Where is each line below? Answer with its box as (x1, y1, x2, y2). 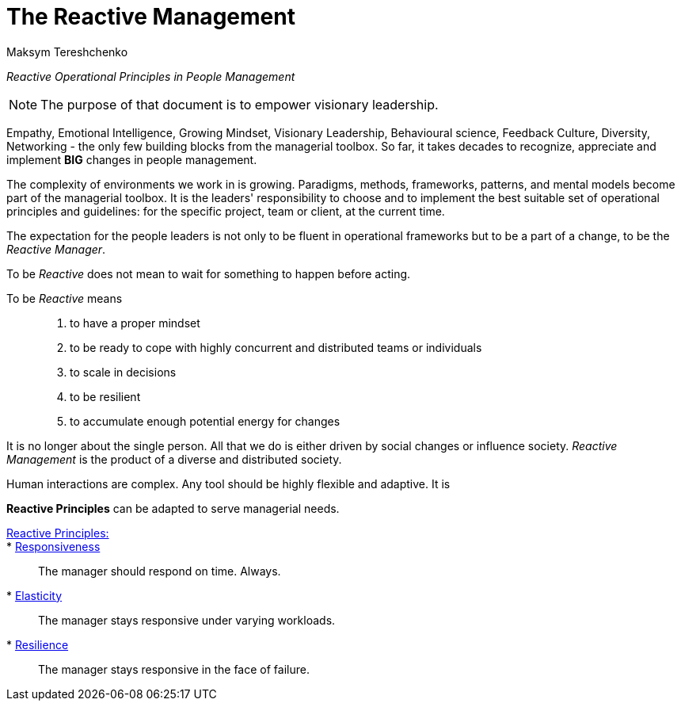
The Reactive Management (6, 3, 295, 30)
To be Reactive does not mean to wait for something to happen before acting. (6, 266, 411, 281)
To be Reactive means (6, 291, 123, 305)
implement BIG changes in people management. (6, 152, 257, 166)
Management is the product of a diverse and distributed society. (6, 452, 342, 466)
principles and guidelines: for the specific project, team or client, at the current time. (6, 204, 445, 218)
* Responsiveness (6, 539, 101, 553)
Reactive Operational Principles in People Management (6, 69, 295, 83)
